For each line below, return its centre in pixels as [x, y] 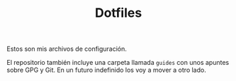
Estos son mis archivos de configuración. [67, 49]
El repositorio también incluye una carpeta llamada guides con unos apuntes [118, 63]
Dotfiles [118, 13]
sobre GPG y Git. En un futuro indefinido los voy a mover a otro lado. [106, 70]
